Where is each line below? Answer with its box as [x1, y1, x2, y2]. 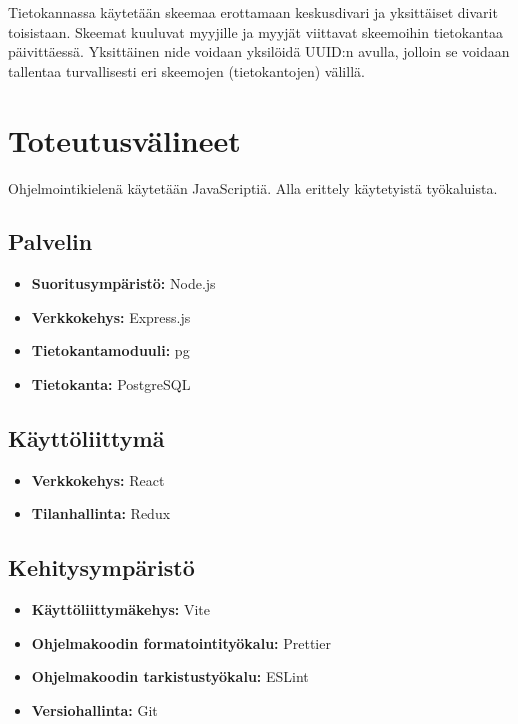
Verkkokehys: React [31, 469, 165, 490]
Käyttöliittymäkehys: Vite [31, 599, 211, 620]
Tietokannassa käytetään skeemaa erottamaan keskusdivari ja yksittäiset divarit [8, 2, 498, 22]
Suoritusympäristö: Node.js [31, 273, 216, 294]
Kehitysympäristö [8, 552, 195, 583]
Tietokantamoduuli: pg [31, 340, 190, 361]
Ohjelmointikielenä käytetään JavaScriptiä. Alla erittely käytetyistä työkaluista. [8, 177, 498, 198]
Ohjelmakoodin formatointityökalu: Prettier [31, 632, 331, 653]
